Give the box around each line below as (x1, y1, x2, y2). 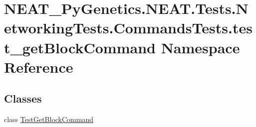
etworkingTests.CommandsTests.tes (4, 17, 253, 38)
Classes (4, 91, 42, 106)
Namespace (161, 37, 240, 57)
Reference (4, 56, 73, 77)
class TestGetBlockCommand (4, 114, 93, 125)
